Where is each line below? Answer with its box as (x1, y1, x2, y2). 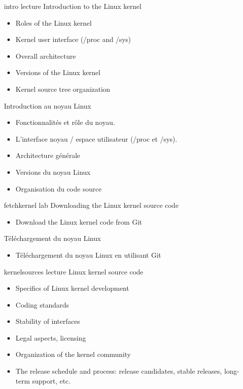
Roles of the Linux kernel (15, 17, 92, 28)
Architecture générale (15, 150, 80, 160)
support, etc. (32, 375, 70, 386)
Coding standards (15, 299, 69, 310)
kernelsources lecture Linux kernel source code (4, 266, 143, 276)
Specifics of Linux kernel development (15, 283, 129, 293)
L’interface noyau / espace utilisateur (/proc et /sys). (15, 133, 177, 144)
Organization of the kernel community (15, 349, 131, 359)
